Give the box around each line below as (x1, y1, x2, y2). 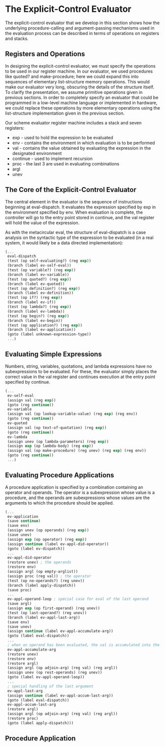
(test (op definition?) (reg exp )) (7, 286, 80, 291)
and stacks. (5, 36, 29, 41)
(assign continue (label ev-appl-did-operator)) (7, 542, 109, 547)
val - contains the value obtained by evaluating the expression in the (12, 145, 151, 151)
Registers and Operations (5, 50, 85, 58)
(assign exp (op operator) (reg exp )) (7, 537, 87, 542)
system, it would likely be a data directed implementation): (5, 239, 124, 245)
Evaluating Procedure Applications (5, 471, 114, 479)
